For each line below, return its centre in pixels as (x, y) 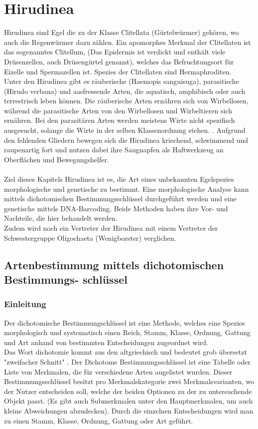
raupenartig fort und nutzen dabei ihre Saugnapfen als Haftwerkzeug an (114, 150)
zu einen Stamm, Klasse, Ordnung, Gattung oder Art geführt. (99, 420)
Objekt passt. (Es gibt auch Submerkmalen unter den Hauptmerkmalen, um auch (129, 401)
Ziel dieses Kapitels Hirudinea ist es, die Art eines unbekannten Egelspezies (119, 179)
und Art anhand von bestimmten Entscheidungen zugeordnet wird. (106, 342)
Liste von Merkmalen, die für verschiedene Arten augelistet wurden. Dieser (118, 371)
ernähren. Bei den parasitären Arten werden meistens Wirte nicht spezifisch (120, 120)
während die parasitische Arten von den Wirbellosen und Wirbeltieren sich (118, 110)
